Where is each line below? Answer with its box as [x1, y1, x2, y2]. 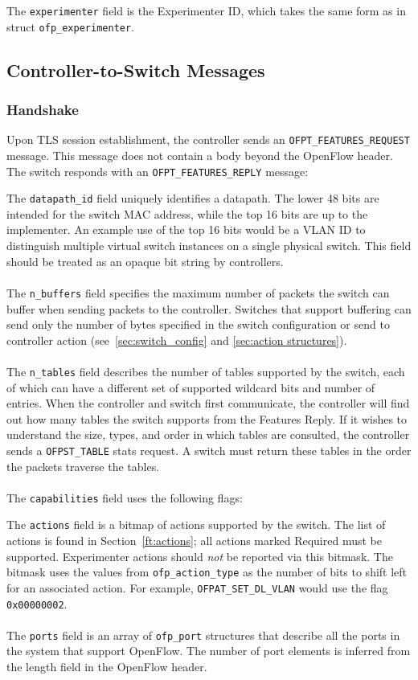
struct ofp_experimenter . [6, 18, 135, 35]
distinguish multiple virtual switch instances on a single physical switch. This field [6, 237, 412, 254]
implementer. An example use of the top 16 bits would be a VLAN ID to [6, 221, 366, 238]
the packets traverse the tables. [6, 457, 160, 474]
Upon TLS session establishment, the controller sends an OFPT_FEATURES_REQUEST [6, 131, 410, 148]
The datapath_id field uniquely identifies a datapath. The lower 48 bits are [6, 190, 379, 207]
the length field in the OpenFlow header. [6, 658, 207, 675]
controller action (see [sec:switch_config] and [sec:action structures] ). [6, 331, 347, 348]
